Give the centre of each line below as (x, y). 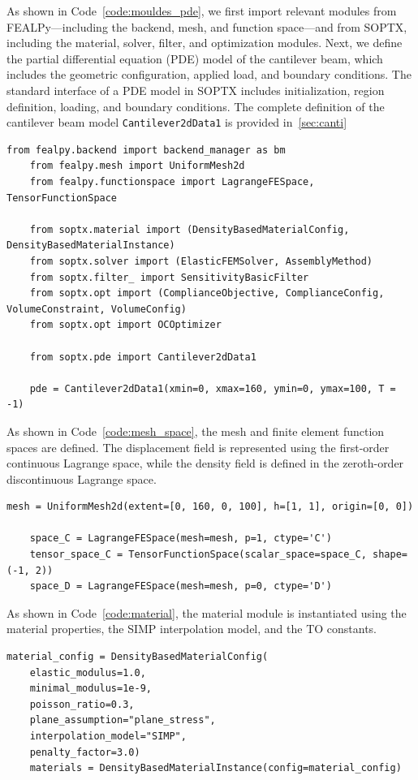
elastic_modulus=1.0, (88, 672)
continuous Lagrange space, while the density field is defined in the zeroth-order (205, 463)
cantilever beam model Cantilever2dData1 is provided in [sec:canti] (177, 122)
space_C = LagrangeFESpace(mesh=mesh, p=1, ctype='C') (181, 539)
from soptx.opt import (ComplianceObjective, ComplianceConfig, (207, 293)
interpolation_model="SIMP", (108, 736)
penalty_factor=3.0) (85, 752)
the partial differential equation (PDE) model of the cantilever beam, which (195, 58)
